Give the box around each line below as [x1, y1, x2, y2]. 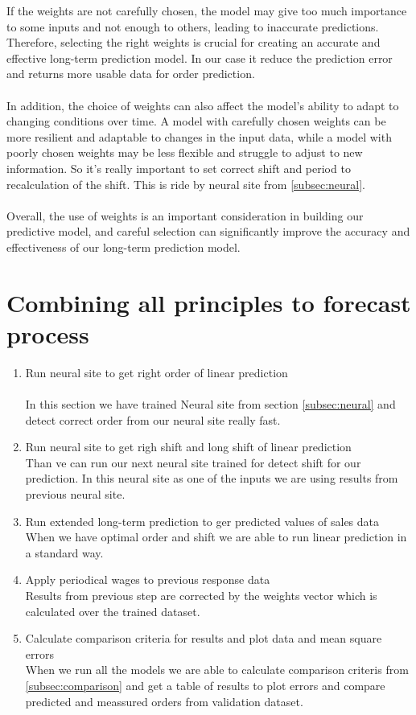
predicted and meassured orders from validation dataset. [25, 692, 303, 709]
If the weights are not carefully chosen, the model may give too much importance [6, 2, 407, 18]
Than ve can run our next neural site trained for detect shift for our [25, 454, 361, 471]
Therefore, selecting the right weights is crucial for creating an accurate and [6, 34, 381, 51]
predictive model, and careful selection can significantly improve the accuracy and [6, 223, 410, 240]
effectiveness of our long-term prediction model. [6, 238, 241, 255]
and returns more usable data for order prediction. [6, 65, 255, 82]
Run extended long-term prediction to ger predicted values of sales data [25, 512, 380, 529]
